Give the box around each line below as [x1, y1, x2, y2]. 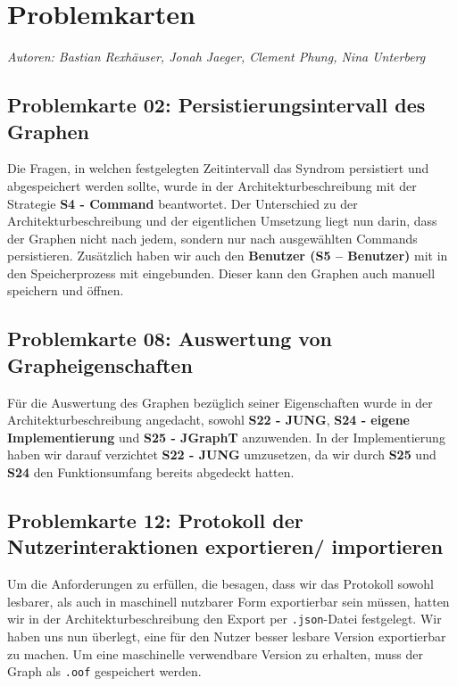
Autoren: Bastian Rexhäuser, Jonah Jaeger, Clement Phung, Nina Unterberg [7, 47, 426, 66]
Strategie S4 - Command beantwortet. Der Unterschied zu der [7, 194, 358, 212]
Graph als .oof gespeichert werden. [7, 662, 202, 681]
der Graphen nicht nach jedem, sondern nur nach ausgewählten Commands [7, 228, 418, 247]
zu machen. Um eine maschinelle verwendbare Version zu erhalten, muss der [7, 644, 423, 663]
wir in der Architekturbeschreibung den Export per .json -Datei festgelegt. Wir [7, 609, 442, 628]
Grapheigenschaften [7, 351, 193, 378]
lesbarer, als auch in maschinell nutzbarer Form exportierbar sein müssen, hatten [7, 591, 450, 610]
